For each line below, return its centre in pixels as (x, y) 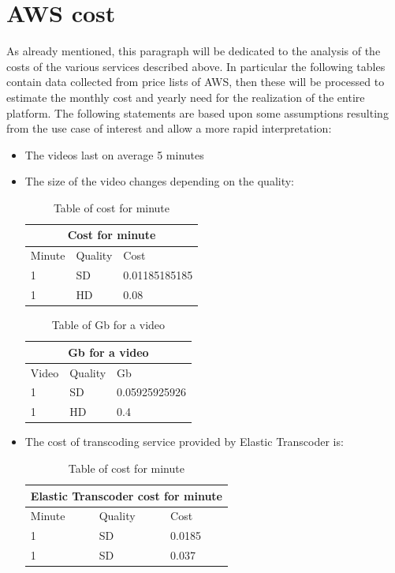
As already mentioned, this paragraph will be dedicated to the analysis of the (194, 51)
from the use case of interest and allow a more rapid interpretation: (169, 128)
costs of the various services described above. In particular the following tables (196, 66)
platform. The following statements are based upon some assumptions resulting (197, 112)
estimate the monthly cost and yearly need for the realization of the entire (186, 97)
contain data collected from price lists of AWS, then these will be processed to (196, 82)
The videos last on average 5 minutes (114, 154)
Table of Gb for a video (108, 325)
